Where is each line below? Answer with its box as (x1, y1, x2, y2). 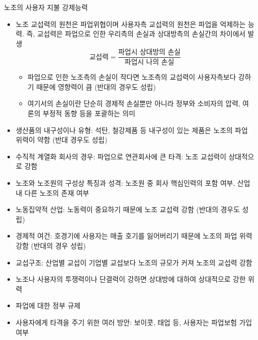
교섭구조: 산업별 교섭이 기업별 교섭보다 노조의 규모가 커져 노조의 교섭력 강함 (15, 257, 253, 267)
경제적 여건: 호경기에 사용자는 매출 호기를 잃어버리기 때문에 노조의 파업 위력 (15, 230, 253, 241)
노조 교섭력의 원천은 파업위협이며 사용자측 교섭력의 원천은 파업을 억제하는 (15, 18, 246, 29)
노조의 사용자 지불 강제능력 (4, 2, 88, 12)
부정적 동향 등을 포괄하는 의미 (43, 108, 136, 118)
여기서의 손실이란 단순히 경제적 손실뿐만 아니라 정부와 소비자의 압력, (27, 98, 241, 109)
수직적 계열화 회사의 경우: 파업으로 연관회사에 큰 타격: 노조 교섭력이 (15, 151, 227, 161)
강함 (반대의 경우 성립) (15, 240, 86, 250)
